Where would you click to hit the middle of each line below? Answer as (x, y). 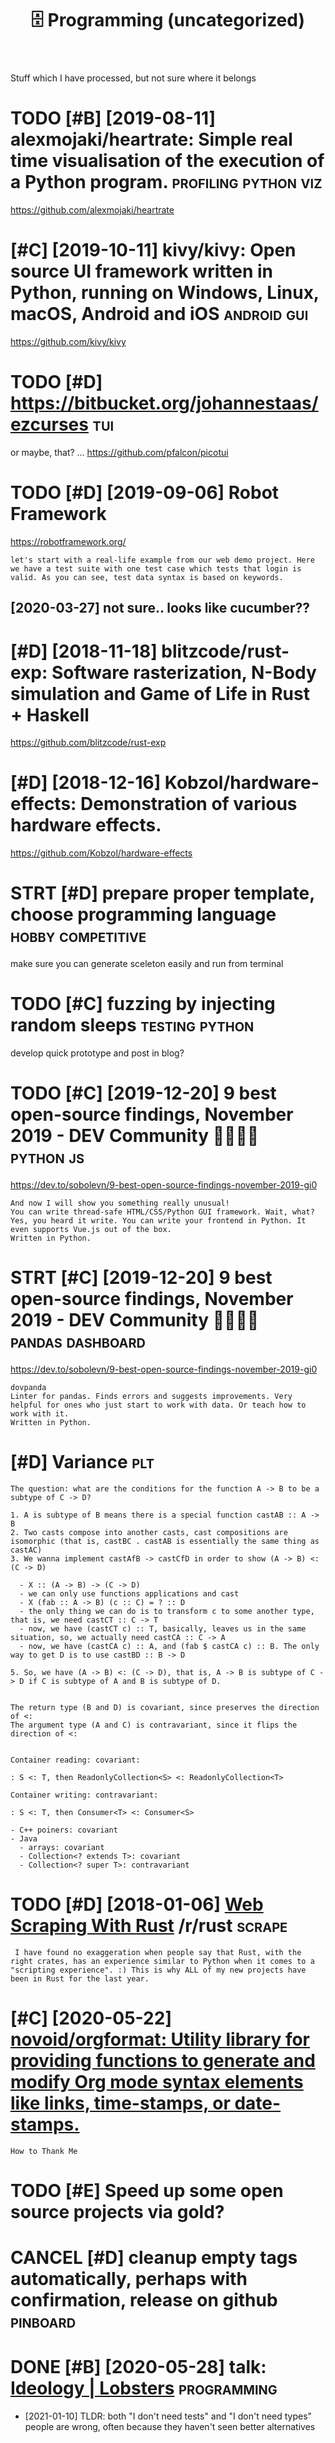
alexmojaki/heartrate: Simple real (151, 139)
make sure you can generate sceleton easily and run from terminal (147, 964)
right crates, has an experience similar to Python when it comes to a (162, 1961)
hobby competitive (78, 936)
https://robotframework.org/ (68, 541)
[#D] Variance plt (82, 1462)
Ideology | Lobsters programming (144, 2388)
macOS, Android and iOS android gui (159, 314)
